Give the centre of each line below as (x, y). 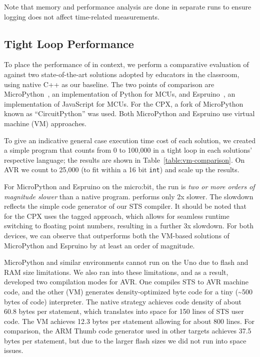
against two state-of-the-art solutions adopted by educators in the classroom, (122, 74)
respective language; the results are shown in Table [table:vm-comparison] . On (124, 159)
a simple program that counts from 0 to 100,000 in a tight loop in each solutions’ (128, 150)
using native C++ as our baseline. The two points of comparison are (109, 84)
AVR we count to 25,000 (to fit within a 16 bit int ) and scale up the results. (122, 169)
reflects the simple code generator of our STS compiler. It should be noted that (125, 206)
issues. (14, 350)
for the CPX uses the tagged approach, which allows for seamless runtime (117, 216)
